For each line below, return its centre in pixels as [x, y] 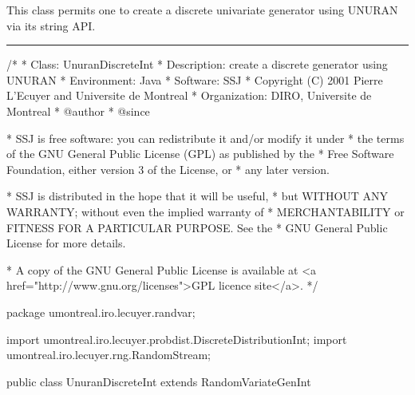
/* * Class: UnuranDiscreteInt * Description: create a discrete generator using [197, 64]
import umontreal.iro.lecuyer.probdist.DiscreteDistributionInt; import [177, 339]
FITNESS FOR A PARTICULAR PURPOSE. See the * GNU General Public [197, 227]
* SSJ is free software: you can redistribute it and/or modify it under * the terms [206, 138]
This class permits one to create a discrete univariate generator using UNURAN [202, 10]
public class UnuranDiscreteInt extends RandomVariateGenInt [159, 381]
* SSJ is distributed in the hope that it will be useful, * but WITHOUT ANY [198, 196]
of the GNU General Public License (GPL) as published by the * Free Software [200, 154]
